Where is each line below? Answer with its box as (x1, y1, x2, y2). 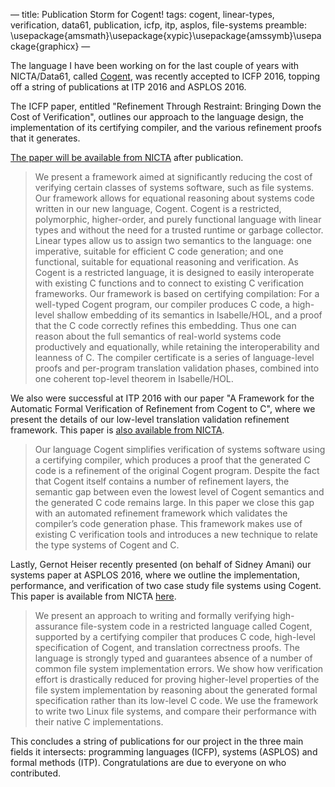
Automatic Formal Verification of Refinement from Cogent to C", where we (10, 403, 316, 414)
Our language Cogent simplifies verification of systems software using (34, 444, 326, 455)
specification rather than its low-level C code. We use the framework (34, 695, 319, 706)
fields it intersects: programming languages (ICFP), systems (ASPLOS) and (10, 746, 318, 758)
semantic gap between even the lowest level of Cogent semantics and (34, 486, 325, 498)
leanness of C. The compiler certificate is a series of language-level (34, 352, 315, 363)
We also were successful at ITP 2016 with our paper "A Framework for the (10, 392, 315, 404)
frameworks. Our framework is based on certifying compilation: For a (34, 288, 320, 299)
